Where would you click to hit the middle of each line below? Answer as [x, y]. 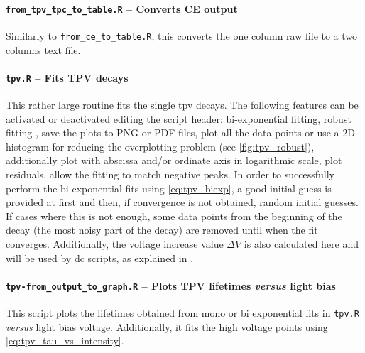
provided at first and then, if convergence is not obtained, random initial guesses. [182, 202]
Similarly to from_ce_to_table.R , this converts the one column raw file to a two [182, 35]
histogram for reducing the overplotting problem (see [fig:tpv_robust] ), [160, 146]
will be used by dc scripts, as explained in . [100, 257]
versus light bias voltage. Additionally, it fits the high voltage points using [167, 326]
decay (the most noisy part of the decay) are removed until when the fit [162, 230]
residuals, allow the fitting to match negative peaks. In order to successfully [170, 174]
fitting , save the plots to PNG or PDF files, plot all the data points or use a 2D [180, 132]
